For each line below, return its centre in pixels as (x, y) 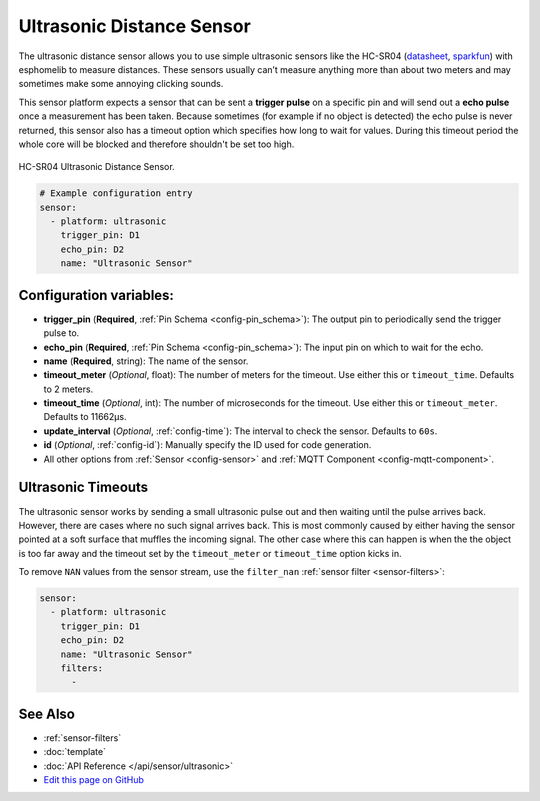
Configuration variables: (96, 295)
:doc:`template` (75, 752)
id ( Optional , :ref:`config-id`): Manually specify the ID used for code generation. (207, 445)
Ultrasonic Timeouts (83, 487)
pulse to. (61, 333)
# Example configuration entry (116, 193)
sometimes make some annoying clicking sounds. (121, 84)
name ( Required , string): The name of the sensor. (146, 361)
